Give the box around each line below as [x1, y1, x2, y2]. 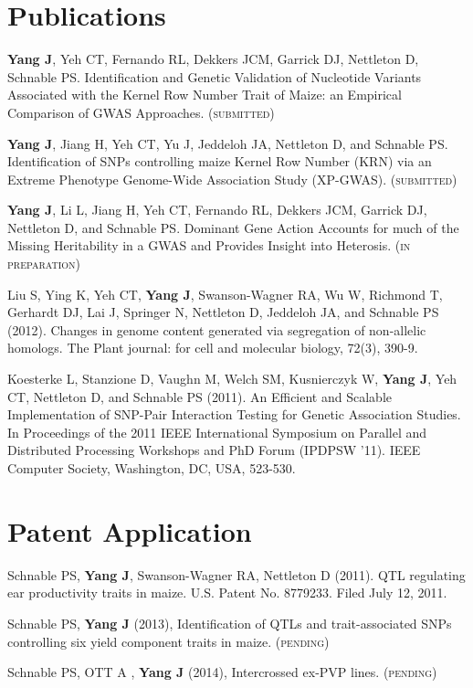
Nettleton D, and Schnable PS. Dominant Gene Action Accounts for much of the [7, 217, 459, 237]
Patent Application [7, 512, 252, 549]
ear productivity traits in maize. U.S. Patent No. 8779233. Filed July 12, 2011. [7, 583, 447, 602]
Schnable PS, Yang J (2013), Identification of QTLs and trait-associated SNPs [7, 613, 452, 632]
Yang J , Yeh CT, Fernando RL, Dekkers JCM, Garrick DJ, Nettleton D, [7, 49, 419, 69]
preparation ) [7, 254, 81, 273]
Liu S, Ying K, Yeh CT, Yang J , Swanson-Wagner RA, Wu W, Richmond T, [7, 284, 443, 303]
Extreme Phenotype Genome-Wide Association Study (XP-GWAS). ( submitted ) [7, 169, 457, 188]
